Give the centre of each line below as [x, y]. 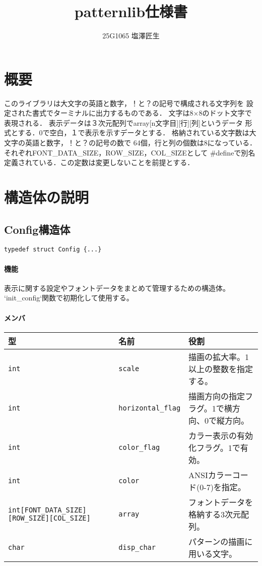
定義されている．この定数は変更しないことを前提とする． [99, 162]
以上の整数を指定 [221, 369]
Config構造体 [37, 229]
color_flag [139, 447]
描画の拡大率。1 [219, 356]
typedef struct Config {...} [53, 250]
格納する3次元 [215, 514]
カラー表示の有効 [221, 435]
